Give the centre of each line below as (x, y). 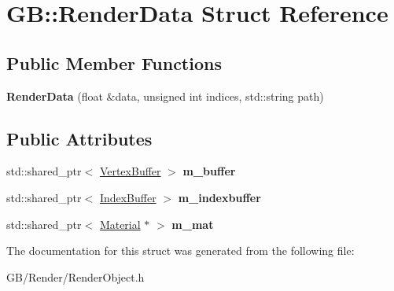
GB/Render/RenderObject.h (75, 276)
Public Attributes (79, 138)
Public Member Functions (114, 63)
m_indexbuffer (219, 197)
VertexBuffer (130, 171)
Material (120, 224)
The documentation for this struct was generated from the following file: (180, 250)
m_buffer (209, 171)
